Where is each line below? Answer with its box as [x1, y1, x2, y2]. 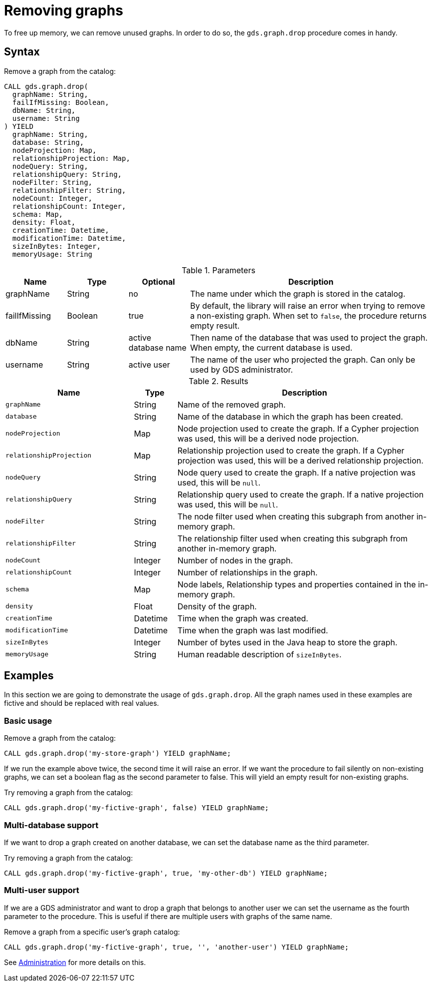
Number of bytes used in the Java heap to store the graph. [177, 637, 398, 647]
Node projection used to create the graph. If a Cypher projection [177, 423, 419, 434]
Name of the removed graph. [177, 399, 286, 410]
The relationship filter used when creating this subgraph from [177, 533, 408, 543]
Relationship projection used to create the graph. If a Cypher [177, 445, 405, 456]
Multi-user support [4, 885, 79, 896]
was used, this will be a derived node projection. [177, 433, 359, 444]
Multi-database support [4, 820, 99, 830]
